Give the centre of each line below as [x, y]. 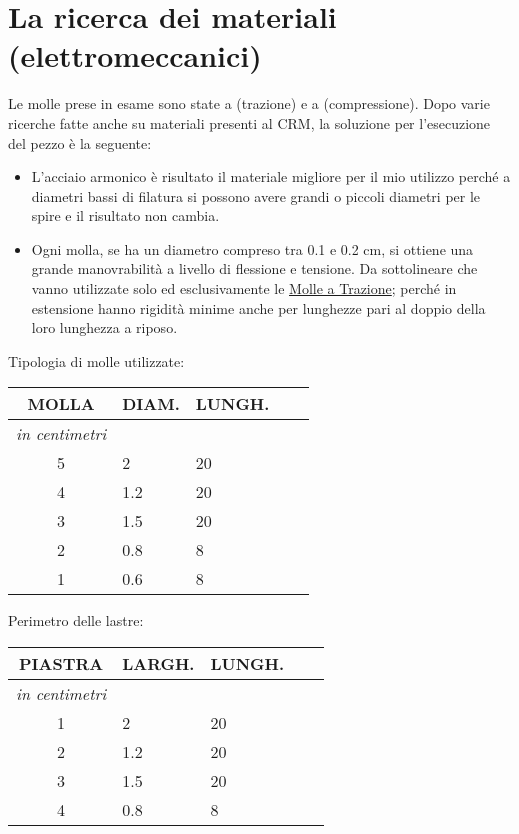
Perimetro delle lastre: [76, 620]
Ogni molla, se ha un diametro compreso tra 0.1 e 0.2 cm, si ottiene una [252, 248]
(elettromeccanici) [135, 55]
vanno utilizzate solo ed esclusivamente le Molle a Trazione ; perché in [244, 288]
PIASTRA [61, 664]
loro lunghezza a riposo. [104, 327]
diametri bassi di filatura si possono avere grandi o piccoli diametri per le [256, 195]
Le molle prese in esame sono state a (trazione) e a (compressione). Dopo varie [249, 103]
